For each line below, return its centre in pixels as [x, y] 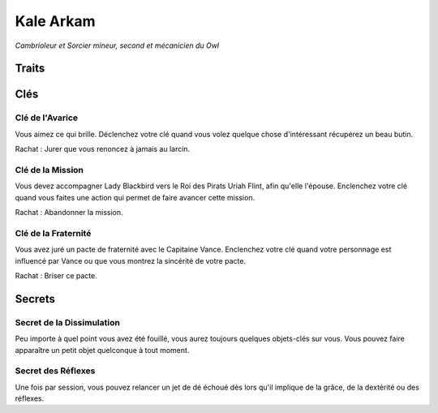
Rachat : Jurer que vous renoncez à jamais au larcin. [103, 149]
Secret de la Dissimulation [68, 322]
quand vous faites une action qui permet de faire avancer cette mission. [135, 197]
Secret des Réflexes [55, 371]
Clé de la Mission [49, 170]
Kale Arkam [56, 21]
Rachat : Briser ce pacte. [56, 275]
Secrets [35, 299]
